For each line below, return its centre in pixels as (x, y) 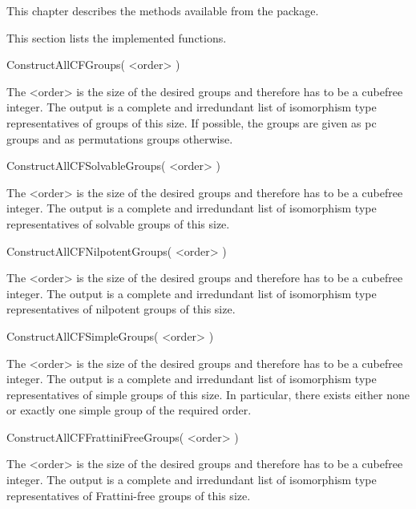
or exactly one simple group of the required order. (129, 410)
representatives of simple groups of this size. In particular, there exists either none (208, 394)
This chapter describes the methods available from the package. (163, 10)
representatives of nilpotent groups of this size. (121, 309)
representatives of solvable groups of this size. (118, 223)
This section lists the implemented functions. (117, 37)
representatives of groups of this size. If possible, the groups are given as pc (192, 122)
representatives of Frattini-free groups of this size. (129, 495)
